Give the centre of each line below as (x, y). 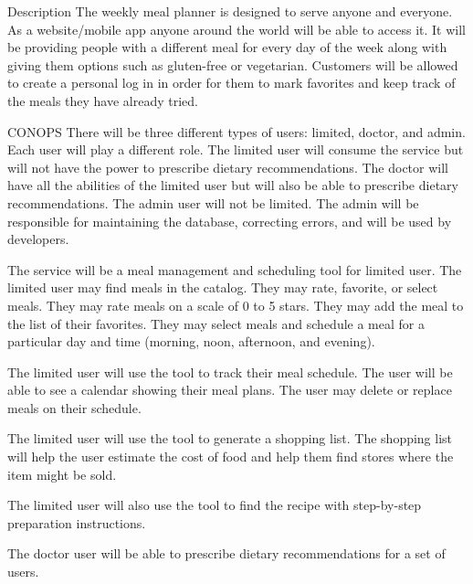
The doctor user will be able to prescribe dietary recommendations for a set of (226, 553)
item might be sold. (62, 474)
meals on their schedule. (74, 407)
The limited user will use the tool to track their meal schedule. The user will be (230, 372)
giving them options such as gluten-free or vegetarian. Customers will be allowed (233, 64)
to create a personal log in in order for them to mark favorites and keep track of (231, 83)
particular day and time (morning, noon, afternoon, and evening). (191, 341)
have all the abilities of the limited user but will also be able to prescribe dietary (233, 185)
